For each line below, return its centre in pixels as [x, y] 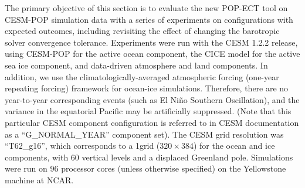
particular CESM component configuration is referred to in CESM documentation [152, 122]
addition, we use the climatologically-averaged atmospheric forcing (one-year [142, 76]
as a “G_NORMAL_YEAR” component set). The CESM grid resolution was [144, 134]
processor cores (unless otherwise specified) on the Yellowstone [174, 168]
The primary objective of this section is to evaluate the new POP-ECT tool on [146, 8]
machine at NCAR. [39, 180]
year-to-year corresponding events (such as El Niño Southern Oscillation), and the [152, 99]
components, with [37, 157]
